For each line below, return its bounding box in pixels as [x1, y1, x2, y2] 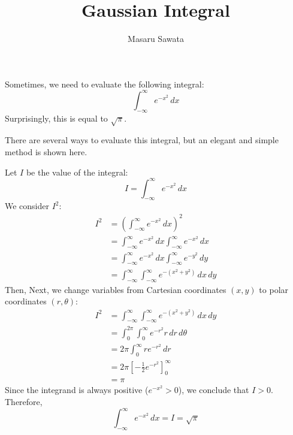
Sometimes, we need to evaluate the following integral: [5, 77, 204, 90]
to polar [259, 283, 289, 295]
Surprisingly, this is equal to [5, 111, 108, 124]
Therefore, [5, 395, 43, 408]
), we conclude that [178, 383, 249, 396]
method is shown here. [5, 145, 87, 158]
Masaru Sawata [128, 32, 184, 45]
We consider [5, 200, 50, 212]
